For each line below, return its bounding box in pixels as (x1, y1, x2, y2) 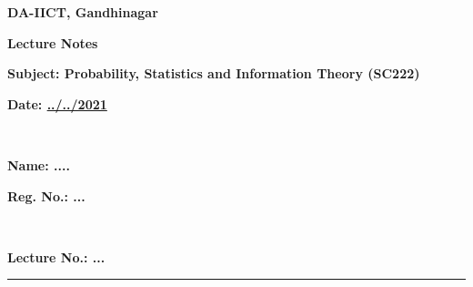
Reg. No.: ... (7, 186, 86, 205)
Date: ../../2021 (7, 94, 107, 113)
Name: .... (7, 155, 70, 174)
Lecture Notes (7, 33, 98, 52)
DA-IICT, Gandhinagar (7, 3, 158, 21)
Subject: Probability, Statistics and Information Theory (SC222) (7, 64, 420, 83)
